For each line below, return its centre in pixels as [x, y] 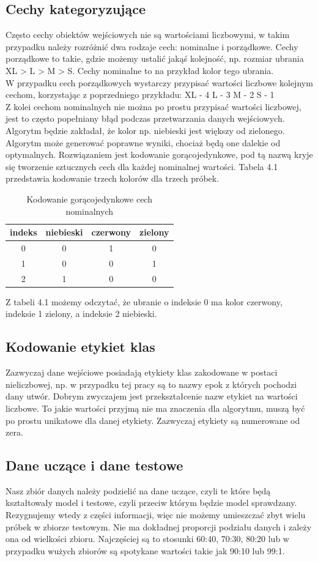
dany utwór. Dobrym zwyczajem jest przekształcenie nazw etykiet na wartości [152, 396]
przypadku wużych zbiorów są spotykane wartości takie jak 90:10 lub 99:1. [145, 550]
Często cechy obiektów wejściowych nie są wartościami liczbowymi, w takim [148, 35]
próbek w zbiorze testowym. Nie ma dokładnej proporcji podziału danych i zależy [159, 526]
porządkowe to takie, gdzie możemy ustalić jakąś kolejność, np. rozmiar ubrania [155, 58]
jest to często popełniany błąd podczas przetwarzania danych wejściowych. [145, 118]
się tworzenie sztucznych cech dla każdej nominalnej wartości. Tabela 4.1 [142, 166]
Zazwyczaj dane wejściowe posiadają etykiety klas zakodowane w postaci [142, 372]
